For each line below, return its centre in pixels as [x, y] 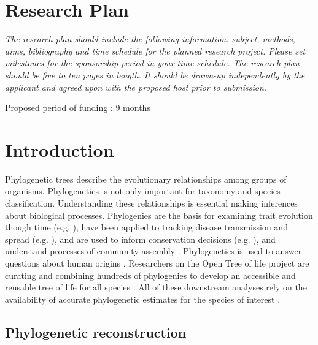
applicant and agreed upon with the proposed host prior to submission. [136, 87]
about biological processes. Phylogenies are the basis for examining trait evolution [159, 215]
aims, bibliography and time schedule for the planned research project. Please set [155, 51]
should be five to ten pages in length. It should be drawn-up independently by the [155, 74]
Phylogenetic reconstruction [96, 332]
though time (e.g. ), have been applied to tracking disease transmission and [146, 227]
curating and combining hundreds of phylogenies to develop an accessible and [150, 275]
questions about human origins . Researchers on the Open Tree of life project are [157, 263]
